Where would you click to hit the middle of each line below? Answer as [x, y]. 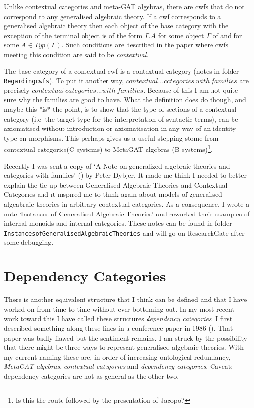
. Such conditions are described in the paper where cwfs [145, 45]
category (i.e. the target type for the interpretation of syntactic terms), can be [121, 118]
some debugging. [29, 242]
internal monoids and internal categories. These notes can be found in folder [118, 223]
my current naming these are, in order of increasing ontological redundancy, [117, 356]
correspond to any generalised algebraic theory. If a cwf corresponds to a [113, 16]
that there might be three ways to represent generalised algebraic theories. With [124, 347]
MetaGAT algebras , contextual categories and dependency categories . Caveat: [118, 366]
